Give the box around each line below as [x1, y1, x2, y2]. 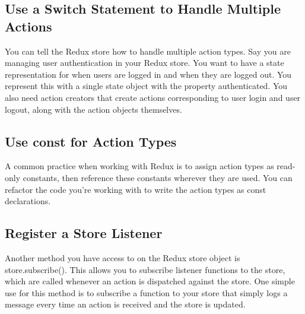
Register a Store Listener [5, 224, 163, 242]
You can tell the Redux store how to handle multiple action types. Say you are [5, 45, 291, 57]
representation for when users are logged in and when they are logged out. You [5, 68, 292, 80]
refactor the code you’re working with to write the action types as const [5, 183, 266, 195]
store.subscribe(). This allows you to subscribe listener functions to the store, [5, 263, 285, 275]
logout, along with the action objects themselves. [5, 103, 182, 115]
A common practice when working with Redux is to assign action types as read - [5, 160, 296, 172]
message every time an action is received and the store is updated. [5, 298, 246, 310]
